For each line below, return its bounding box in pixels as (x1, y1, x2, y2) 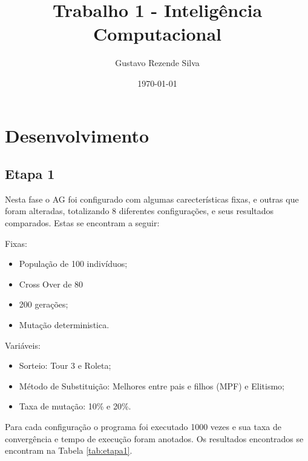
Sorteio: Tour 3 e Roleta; (19, 359, 111, 372)
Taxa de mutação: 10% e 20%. (19, 400, 131, 412)
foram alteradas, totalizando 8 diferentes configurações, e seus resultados (5, 204, 274, 217)
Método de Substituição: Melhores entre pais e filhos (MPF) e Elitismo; (19, 379, 284, 392)
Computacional (93, 21, 221, 46)
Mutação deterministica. (19, 318, 110, 331)
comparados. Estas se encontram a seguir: (5, 217, 160, 229)
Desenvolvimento (5, 123, 149, 147)
